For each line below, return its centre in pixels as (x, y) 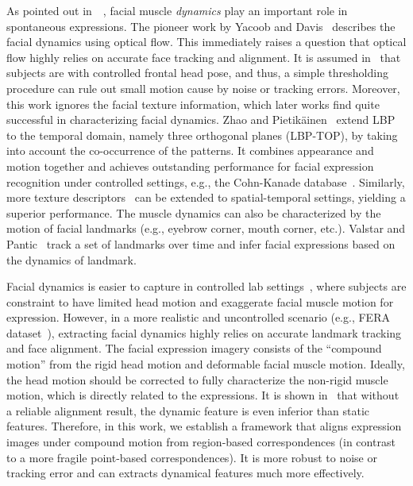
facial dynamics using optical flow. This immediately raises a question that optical (206, 42)
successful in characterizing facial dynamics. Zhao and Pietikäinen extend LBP (201, 120)
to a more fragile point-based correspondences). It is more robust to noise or (192, 457)
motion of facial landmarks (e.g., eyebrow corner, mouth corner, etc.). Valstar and (206, 228)
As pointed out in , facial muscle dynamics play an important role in (177, 10)
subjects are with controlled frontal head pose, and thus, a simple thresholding (197, 73)
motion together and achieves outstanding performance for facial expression (190, 166)
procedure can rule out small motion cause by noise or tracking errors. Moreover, (203, 88)
